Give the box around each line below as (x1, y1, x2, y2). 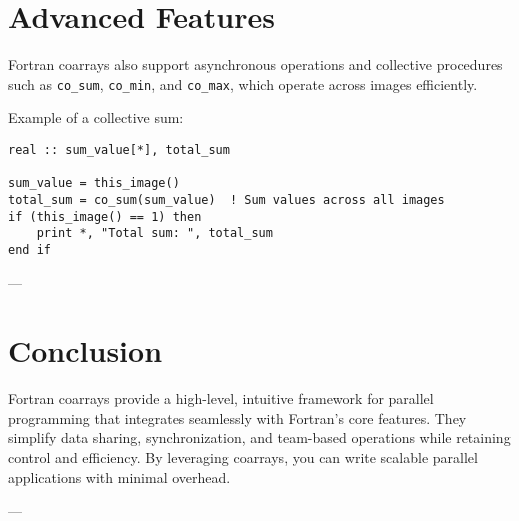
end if (8, 242, 51, 257)
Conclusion (8, 330, 163, 371)
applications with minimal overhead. (8, 466, 231, 487)
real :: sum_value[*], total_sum (8, 142, 230, 157)
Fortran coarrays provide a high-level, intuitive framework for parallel (8, 388, 434, 409)
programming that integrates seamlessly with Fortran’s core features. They (8, 407, 467, 428)
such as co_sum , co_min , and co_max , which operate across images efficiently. (8, 73, 478, 94)
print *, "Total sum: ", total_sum (36, 226, 273, 241)
